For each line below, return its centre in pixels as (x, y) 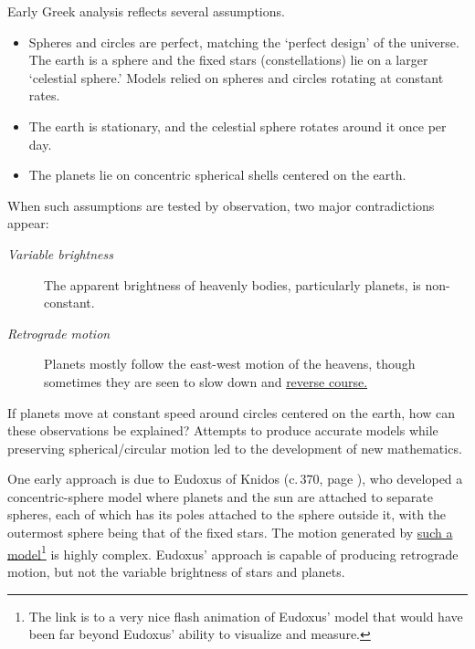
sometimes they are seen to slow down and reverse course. (206, 381)
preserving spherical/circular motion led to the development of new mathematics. (235, 448)
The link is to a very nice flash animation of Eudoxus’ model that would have (246, 616)
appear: (28, 223)
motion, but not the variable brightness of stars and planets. (176, 571)
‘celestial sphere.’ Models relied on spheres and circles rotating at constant (236, 77)
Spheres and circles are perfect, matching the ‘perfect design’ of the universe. (244, 42)
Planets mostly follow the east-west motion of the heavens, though (230, 364)
